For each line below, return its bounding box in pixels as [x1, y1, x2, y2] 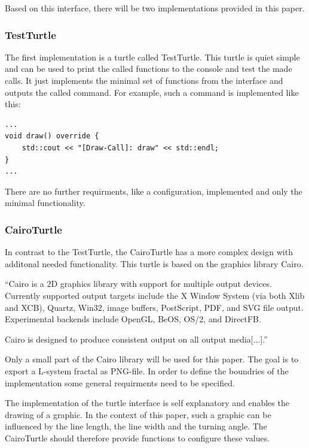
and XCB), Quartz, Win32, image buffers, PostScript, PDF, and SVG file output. [5, 301, 304, 313]
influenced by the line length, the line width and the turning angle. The [5, 420, 267, 432]
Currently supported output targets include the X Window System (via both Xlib [5, 289, 305, 301]
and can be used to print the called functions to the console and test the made [5, 62, 292, 75]
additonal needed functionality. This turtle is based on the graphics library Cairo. [5, 257, 304, 270]
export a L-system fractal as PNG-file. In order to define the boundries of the [5, 364, 289, 377]
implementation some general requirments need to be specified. [5, 376, 235, 389]
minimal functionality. [5, 196, 85, 209]
